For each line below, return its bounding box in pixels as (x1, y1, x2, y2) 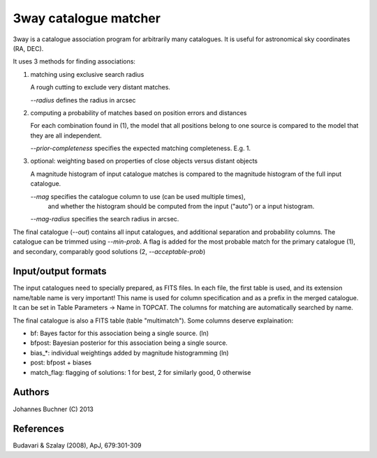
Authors (13, 386, 50, 398)
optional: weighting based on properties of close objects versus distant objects (30, 157, 258, 165)
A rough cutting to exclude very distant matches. (30, 83, 171, 91)
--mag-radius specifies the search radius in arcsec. (30, 215, 179, 223)
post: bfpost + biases (30, 358, 92, 367)
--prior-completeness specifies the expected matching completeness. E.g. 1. (30, 144, 251, 153)
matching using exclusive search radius (30, 70, 145, 78)
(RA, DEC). (13, 44, 44, 52)
